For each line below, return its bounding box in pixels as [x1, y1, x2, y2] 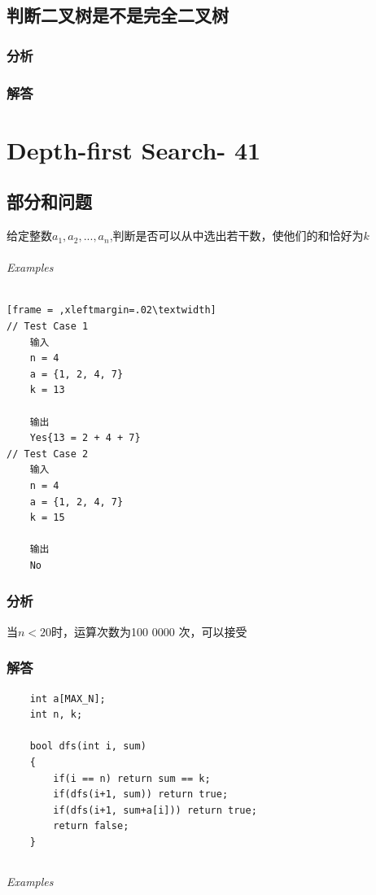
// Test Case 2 [7, 447, 89, 460]
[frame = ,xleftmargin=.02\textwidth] [7, 304, 216, 317]
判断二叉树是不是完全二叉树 [7, 2, 229, 28]
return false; [53, 820, 129, 832]
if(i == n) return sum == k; [53, 772, 211, 784]
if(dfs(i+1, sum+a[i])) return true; [53, 804, 257, 816]
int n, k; [29, 709, 83, 721]
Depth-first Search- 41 [7, 133, 261, 166]
